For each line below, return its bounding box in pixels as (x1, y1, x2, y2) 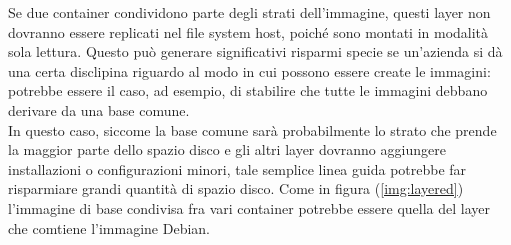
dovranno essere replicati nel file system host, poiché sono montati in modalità (8, 21, 489, 42)
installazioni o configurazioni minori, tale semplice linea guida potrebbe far (8, 158, 467, 179)
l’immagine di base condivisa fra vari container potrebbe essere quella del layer (8, 197, 490, 218)
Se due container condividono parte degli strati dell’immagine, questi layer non (8, 2, 491, 22)
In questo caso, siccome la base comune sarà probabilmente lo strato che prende (8, 119, 497, 140)
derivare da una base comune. (8, 99, 190, 120)
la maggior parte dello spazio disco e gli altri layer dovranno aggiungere (8, 139, 446, 160)
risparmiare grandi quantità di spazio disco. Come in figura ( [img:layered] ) (8, 178, 464, 199)
